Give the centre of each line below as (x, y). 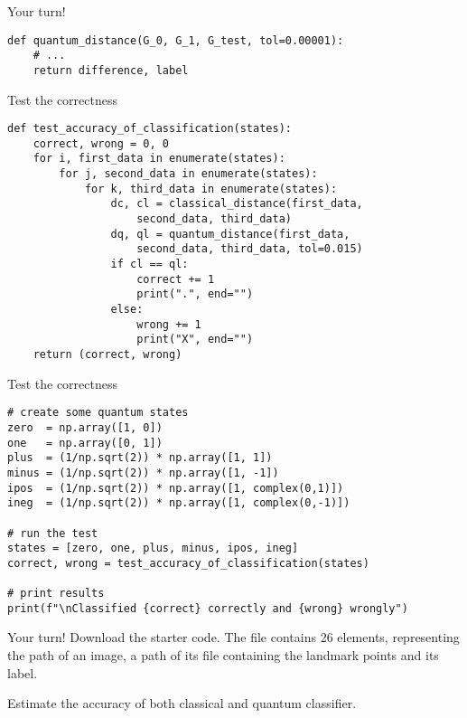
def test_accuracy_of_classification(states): (149, 129)
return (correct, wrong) (107, 354)
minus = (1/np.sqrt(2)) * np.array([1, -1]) (143, 472)
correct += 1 (176, 279)
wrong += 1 (169, 324)
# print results (56, 594)
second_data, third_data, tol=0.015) (250, 249)
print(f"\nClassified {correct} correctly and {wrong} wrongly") (208, 608)
